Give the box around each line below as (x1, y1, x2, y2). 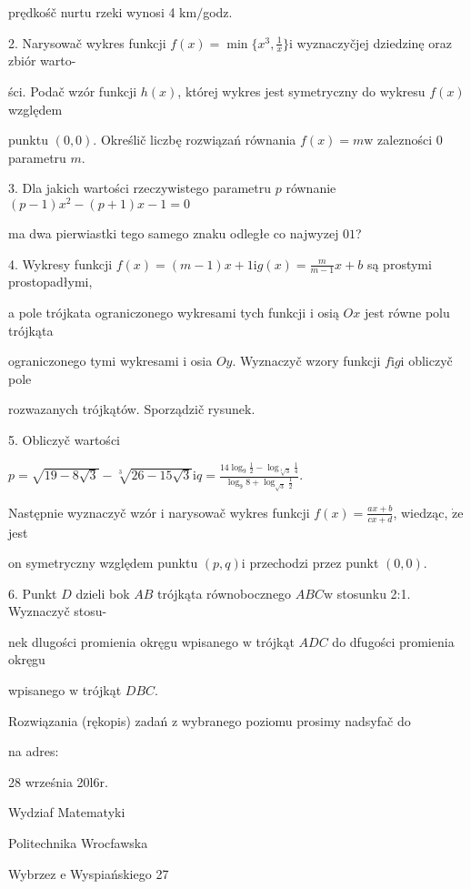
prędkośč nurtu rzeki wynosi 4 (8, 3, 175, 21)
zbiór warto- (8, 51, 76, 70)
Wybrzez (8, 864, 56, 883)
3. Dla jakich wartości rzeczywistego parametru (8, 178, 272, 197)
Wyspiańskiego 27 (70, 864, 169, 883)
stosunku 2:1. (336, 583, 411, 602)
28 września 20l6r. (8, 772, 108, 791)
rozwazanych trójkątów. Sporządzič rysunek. (8, 399, 256, 419)
